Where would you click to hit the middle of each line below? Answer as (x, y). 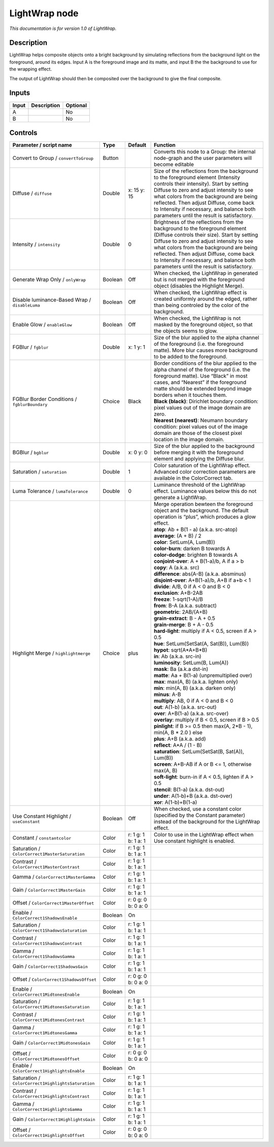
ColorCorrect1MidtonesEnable (46, 995)
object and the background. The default (201, 511)
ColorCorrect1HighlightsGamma (47, 1109)
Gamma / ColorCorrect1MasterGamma (54, 877)
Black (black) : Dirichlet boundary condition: (206, 401)
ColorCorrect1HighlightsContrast (51, 1096)
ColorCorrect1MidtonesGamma (45, 1033)
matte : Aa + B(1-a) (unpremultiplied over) (203, 676)
